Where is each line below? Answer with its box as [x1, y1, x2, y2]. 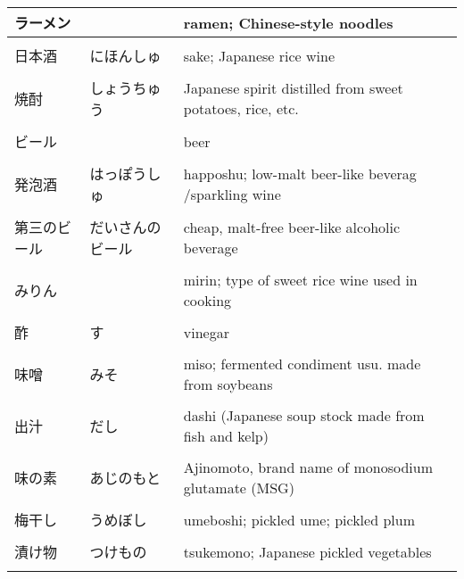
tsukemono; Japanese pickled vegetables [183, 541, 432, 562]
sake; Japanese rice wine [183, 45, 336, 66]
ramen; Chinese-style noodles [183, 12, 394, 33]
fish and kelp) [183, 426, 269, 446]
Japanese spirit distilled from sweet [183, 78, 403, 98]
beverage [183, 237, 238, 258]
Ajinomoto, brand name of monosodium [183, 457, 434, 477]
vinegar [183, 321, 229, 343]
